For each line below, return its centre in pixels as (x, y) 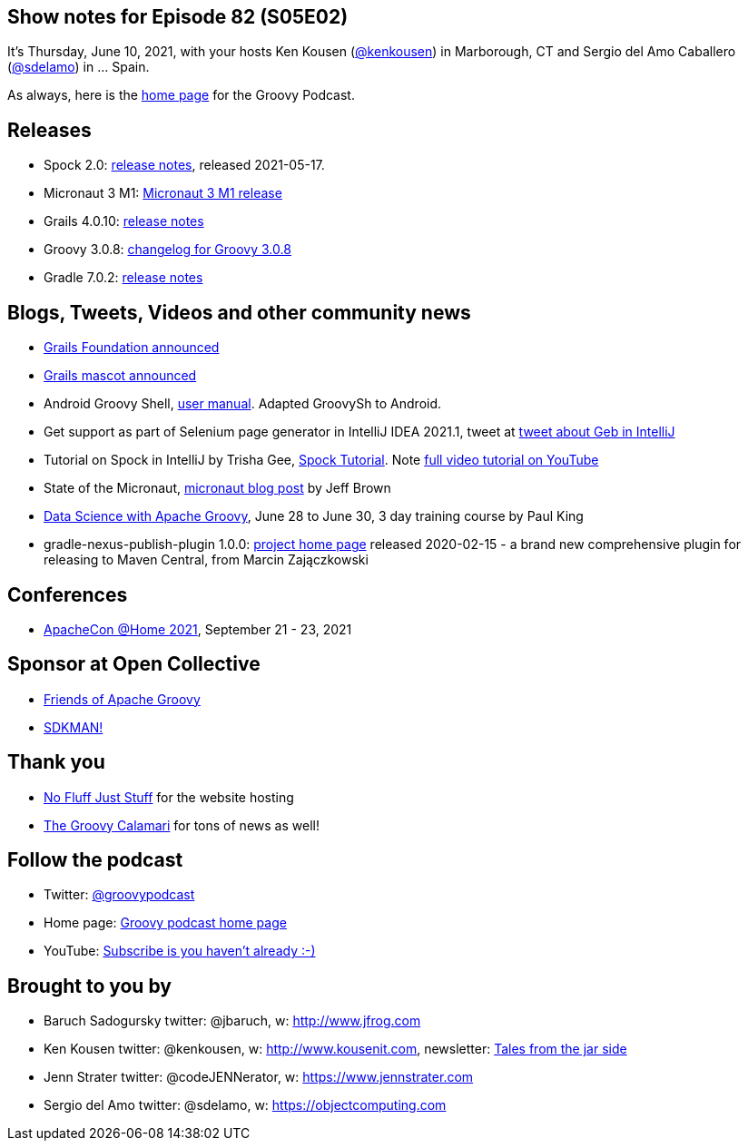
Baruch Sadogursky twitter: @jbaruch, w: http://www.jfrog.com (232, 1021)
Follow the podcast (95, 860)
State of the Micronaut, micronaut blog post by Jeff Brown (217, 488)
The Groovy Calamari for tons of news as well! (182, 825)
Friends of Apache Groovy (122, 699)
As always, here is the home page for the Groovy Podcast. (181, 95)
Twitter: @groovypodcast (119, 895)
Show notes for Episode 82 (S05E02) (178, 17)
